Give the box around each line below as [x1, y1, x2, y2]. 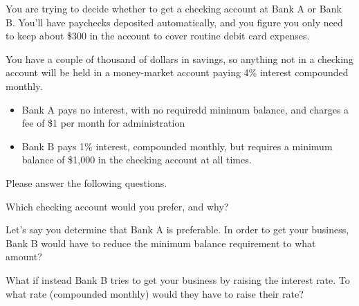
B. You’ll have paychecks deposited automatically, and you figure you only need [6, 15, 343, 29]
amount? [6, 249, 42, 264]
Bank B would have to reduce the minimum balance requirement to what [6, 235, 316, 250]
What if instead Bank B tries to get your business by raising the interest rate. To [6, 272, 350, 287]
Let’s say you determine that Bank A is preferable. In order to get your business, [6, 222, 349, 237]
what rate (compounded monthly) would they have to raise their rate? [6, 286, 304, 300]
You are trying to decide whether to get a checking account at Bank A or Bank [6, 1, 342, 15]
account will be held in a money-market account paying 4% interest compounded [6, 65, 349, 80]
